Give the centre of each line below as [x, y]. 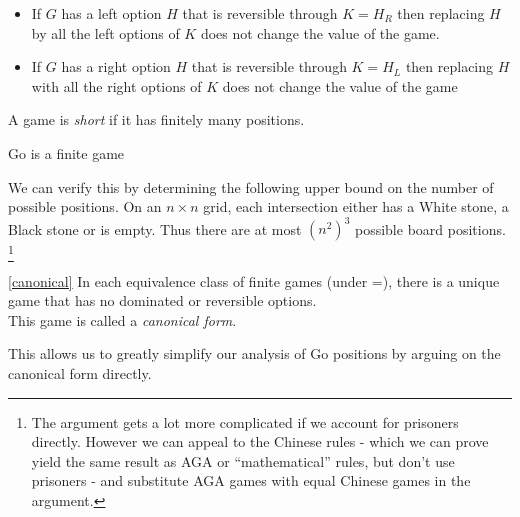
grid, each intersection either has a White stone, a [356, 206]
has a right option [116, 66]
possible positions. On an [85, 206]
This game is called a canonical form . [122, 319]
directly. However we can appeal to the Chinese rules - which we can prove [260, 441]
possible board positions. [430, 228]
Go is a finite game [66, 152]
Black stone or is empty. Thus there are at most [155, 228]
